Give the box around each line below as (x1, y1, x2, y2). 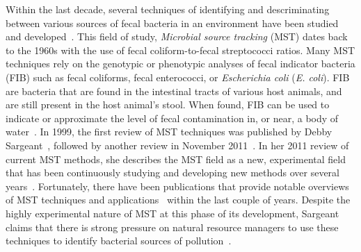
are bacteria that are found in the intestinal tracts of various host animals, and (6, 83, 342, 98)
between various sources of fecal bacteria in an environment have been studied (6, 15, 339, 30)
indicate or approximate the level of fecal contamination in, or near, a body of (6, 110, 339, 125)
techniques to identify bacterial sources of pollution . (6, 233, 232, 248)
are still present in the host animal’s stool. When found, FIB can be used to (6, 97, 330, 112)
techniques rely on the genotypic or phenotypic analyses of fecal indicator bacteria (6, 56, 355, 71)
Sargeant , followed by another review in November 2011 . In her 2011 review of (6, 137, 349, 152)
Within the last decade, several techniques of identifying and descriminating (6, 2, 330, 16)
